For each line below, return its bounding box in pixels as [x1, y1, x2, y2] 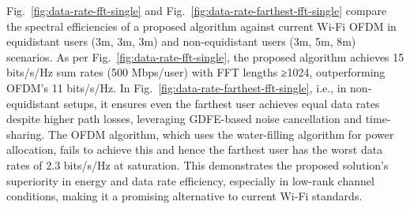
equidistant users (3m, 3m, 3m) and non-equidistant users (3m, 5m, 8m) [6, 33, 356, 50]
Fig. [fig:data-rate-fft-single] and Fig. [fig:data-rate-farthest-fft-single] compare [6, 2, 387, 18]
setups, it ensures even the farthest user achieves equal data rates [63, 95, 380, 111]
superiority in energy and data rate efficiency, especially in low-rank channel [6, 172, 374, 188]
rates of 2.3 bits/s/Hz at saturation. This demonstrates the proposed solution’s [6, 156, 389, 173]
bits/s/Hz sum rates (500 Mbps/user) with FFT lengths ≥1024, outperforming [6, 64, 386, 80]
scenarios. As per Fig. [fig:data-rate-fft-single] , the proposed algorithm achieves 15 [6, 48, 404, 65]
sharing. [6, 125, 45, 142]
